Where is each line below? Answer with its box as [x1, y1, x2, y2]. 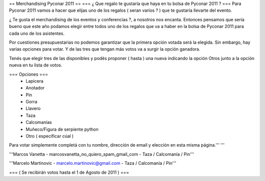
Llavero [26, 106, 41, 112]
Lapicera [26, 78, 44, 84]
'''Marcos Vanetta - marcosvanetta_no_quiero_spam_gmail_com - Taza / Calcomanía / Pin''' [9, 151, 194, 157]
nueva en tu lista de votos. [9, 62, 62, 68]
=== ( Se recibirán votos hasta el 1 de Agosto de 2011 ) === [9, 169, 130, 175]
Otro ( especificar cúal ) [26, 133, 74, 139]
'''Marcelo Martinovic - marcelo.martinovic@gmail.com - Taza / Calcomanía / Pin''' [9, 160, 177, 166]
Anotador [26, 85, 45, 91]
